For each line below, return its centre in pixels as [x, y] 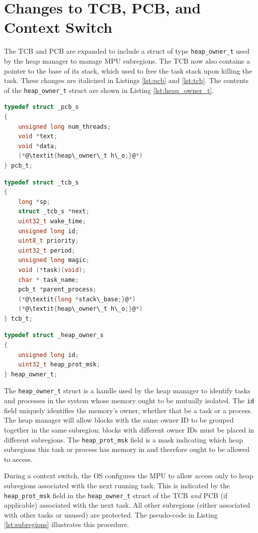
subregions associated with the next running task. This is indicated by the [117, 485]
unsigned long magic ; [54, 260]
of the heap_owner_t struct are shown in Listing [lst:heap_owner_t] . [109, 90]
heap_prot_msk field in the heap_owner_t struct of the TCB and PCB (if [116, 495]
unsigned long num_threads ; [64, 127]
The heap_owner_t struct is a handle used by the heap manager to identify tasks [127, 391]
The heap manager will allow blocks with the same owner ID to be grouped [119, 420]
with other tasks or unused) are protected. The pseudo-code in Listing [111, 514]
